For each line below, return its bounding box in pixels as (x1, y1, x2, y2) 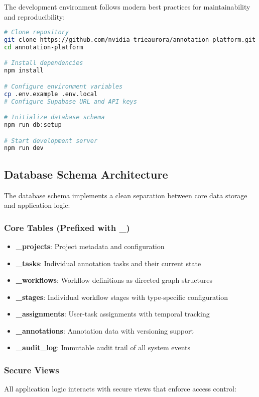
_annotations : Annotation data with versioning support (16, 325, 194, 336)
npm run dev (4, 144, 44, 152)
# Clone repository (4, 29, 69, 36)
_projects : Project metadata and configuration (16, 241, 165, 251)
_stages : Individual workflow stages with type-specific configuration (16, 291, 228, 302)
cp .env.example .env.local (4, 90, 98, 98)
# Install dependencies (4, 59, 83, 67)
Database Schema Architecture (4, 166, 168, 182)
